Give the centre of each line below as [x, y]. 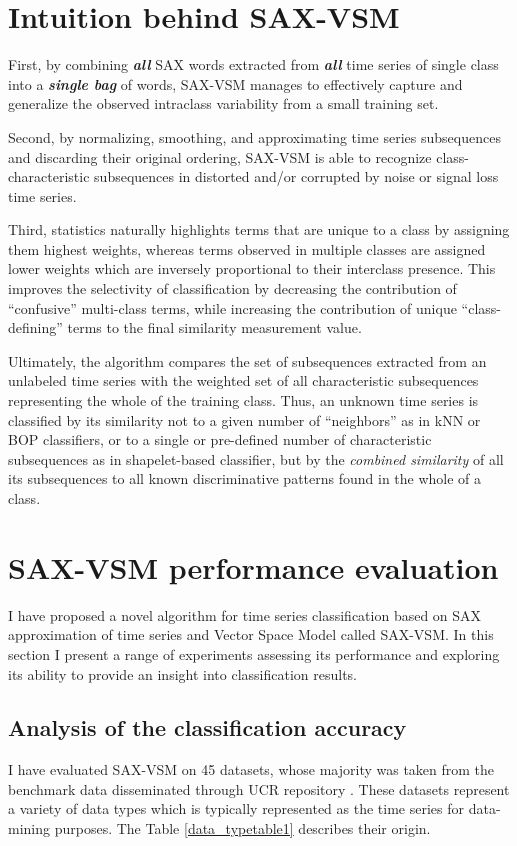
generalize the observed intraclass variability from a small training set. [223, 103]
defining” [35, 327]
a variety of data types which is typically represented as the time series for [236, 808]
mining [29, 828]
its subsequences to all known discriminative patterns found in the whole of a [245, 478]
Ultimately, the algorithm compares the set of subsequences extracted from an [247, 360]
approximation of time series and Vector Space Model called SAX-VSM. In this [251, 634]
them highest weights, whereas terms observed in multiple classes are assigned [247, 248]
